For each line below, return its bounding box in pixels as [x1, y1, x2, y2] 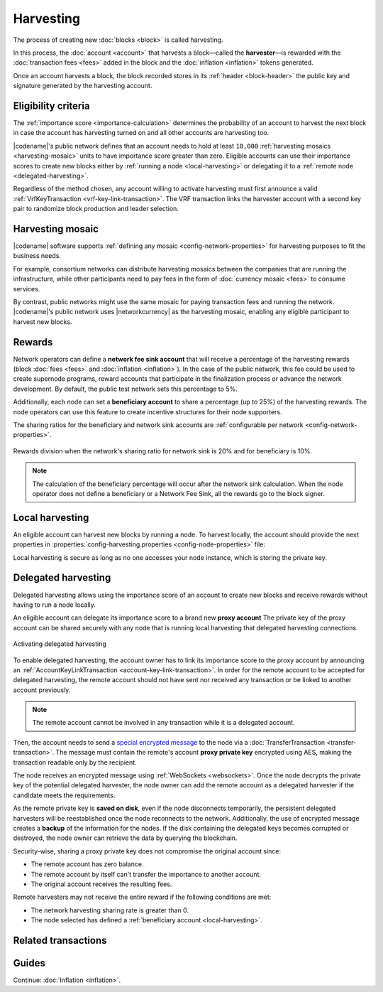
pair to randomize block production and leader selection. [13, 205, 179, 213]
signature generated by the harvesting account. [13, 82, 152, 90]
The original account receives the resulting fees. [30, 880, 172, 888]
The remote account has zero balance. [30, 860, 144, 868]
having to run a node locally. [13, 600, 96, 609]
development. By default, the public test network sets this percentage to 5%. [13, 384, 238, 393]
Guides [13, 956, 46, 969]
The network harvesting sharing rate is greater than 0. [30, 906, 189, 915]
